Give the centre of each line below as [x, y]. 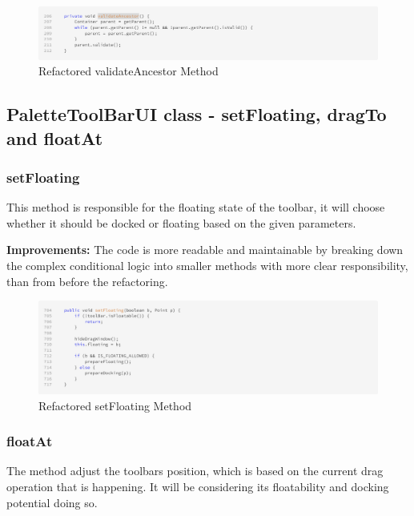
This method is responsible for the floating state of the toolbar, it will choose [196, 207]
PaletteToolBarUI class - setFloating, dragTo [197, 114]
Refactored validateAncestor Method [129, 71]
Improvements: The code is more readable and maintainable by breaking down [205, 250]
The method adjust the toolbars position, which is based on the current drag [195, 471]
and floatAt [55, 137]
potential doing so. [52, 502]
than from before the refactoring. [87, 281]
